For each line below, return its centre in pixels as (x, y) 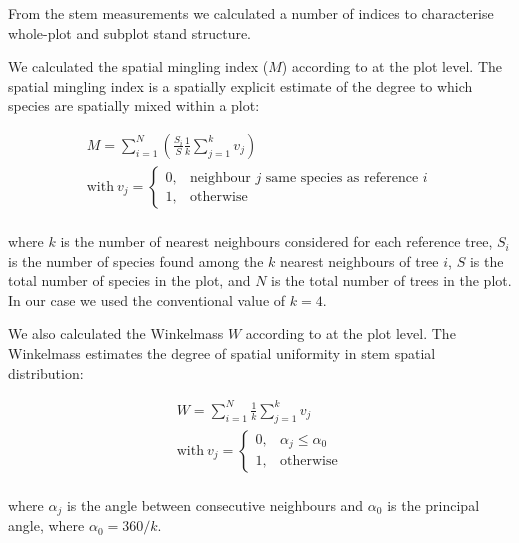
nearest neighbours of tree (359, 260)
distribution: (46, 372)
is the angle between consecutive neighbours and (215, 504)
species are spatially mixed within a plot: (134, 105)
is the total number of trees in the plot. (391, 280)
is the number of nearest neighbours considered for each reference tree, (276, 241)
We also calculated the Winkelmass (116, 333)
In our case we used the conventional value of (147, 299)
